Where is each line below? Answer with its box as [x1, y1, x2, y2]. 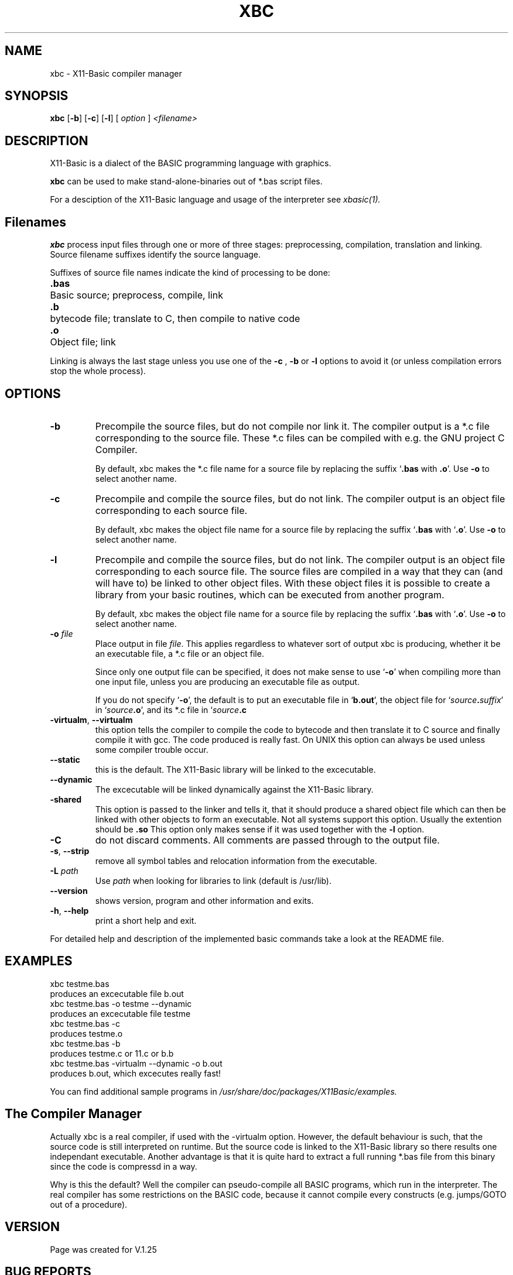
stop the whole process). [50, 366, 146, 376]
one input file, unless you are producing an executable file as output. [95, 676, 360, 687]
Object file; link [50, 336, 116, 348]
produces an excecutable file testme [50, 1008, 191, 1019]
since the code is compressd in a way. [50, 1161, 197, 1171]
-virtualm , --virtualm [50, 714, 133, 725]
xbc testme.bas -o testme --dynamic [50, 998, 192, 1009]
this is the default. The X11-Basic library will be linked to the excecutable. [95, 764, 376, 774]
